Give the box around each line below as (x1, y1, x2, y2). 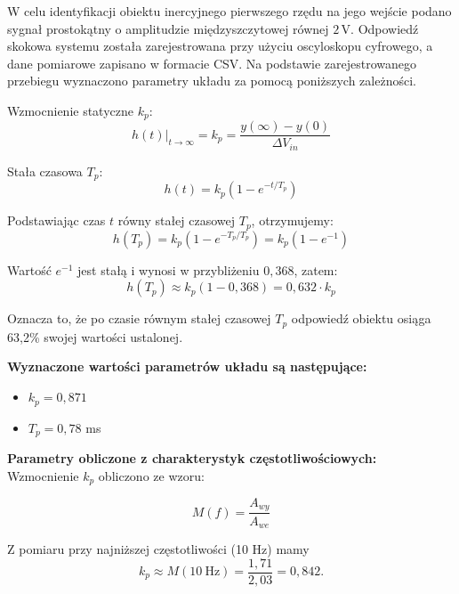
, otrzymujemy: (251, 211, 334, 230)
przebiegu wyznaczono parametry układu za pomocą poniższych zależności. (7, 71, 416, 90)
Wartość (7, 260, 52, 279)
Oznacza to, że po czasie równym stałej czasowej (7, 309, 271, 328)
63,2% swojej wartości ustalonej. (7, 327, 183, 346)
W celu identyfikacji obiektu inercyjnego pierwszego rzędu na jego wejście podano (7, 2, 452, 20)
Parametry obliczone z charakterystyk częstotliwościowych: (7, 448, 377, 467)
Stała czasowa (7, 161, 83, 180)
